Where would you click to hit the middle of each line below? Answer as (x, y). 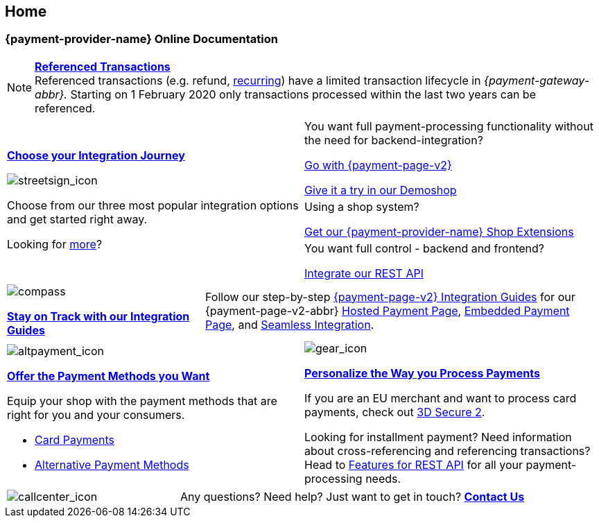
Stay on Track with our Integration (98, 316)
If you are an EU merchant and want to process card (441, 398)
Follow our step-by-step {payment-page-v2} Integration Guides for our (390, 297)
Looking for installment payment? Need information (438, 437)
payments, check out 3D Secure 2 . (395, 412)
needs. (383, 478)
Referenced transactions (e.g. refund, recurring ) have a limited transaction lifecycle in (258, 80)
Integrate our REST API (364, 273)
